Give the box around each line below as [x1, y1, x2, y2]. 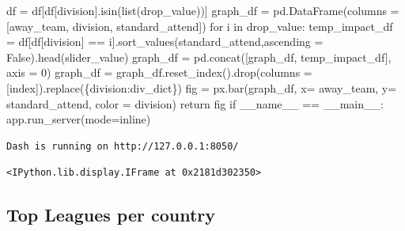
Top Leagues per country [6, 203, 216, 227]
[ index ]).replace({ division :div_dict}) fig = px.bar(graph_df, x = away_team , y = [6, 79, 397, 96]
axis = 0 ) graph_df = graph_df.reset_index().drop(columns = [6, 64, 312, 81]
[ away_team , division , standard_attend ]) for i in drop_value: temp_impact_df [6, 17, 393, 34]
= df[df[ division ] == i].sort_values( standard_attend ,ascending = [6, 33, 324, 50]
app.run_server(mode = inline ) [6, 111, 151, 127]
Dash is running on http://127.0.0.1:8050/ [6, 140, 239, 152]
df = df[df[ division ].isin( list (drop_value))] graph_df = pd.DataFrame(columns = [6, 2, 399, 18]
